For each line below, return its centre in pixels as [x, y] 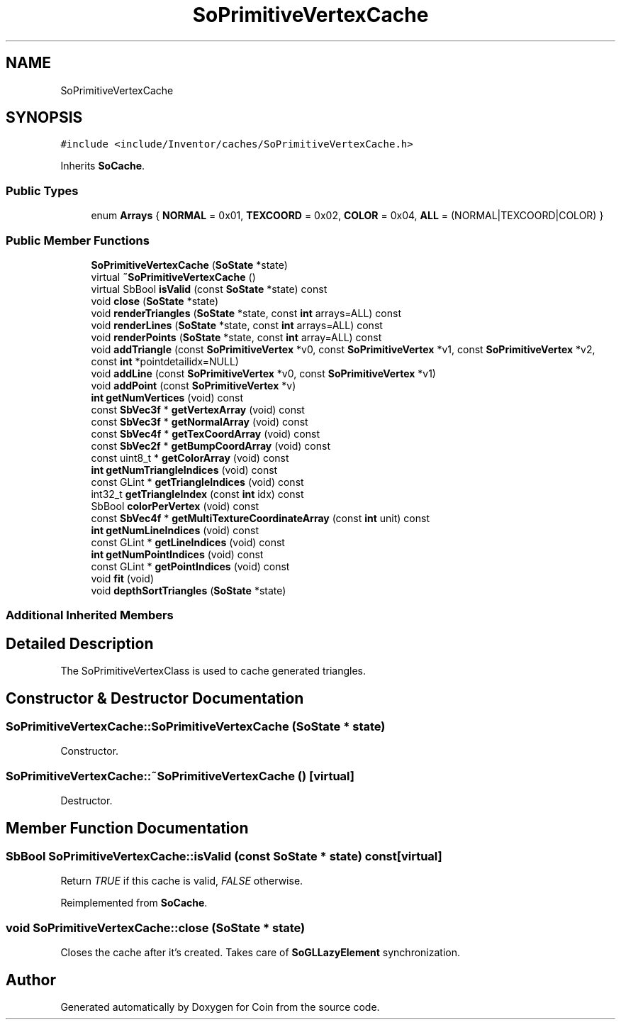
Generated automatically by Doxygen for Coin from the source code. [220, 1007]
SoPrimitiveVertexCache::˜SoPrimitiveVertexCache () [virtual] [180, 776]
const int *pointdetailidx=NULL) [165, 361]
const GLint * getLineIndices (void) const [188, 542]
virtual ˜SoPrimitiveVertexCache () [173, 277]
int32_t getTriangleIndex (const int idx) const [197, 494]
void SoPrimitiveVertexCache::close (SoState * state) [156, 927]
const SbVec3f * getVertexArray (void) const [198, 409]
